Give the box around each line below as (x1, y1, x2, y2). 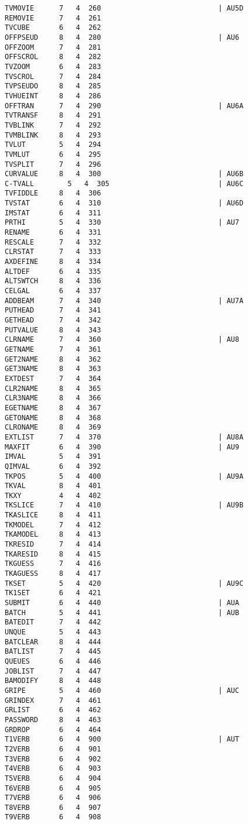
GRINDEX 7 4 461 (5, 696, 101, 705)
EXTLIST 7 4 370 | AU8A (5, 432, 244, 441)
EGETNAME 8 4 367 (5, 403, 101, 412)
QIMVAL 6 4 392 (5, 462, 101, 471)
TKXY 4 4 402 (5, 491, 101, 500)
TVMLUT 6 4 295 (5, 150, 101, 159)
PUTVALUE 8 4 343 (5, 325, 101, 334)
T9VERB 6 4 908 (5, 813, 101, 822)
